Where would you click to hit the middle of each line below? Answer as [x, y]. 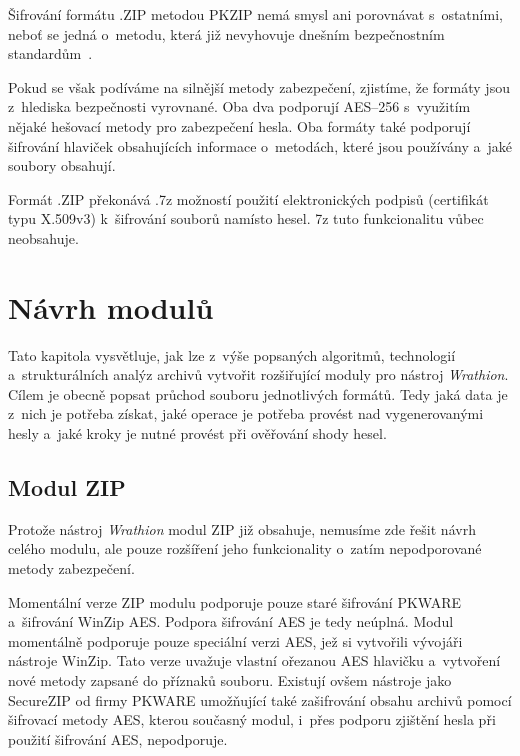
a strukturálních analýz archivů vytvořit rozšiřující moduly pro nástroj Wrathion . [258, 374]
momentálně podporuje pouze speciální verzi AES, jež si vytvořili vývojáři [235, 640]
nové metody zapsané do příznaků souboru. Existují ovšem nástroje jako [230, 679]
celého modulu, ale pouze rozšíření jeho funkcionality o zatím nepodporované [245, 548]
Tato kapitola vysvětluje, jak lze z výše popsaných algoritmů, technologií [232, 354]
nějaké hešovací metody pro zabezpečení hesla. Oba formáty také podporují [239, 125]
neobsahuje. [43, 237]
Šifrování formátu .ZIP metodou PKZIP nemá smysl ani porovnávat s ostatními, [255, 14]
